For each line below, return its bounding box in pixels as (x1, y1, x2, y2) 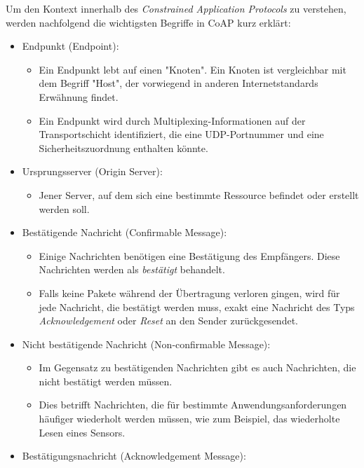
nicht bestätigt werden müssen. (39, 373, 173, 388)
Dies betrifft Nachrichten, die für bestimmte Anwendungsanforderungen (39, 397, 347, 412)
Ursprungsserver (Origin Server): (22, 164, 163, 179)
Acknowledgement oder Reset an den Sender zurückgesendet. (39, 313, 298, 328)
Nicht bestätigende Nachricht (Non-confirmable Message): (22, 336, 271, 351)
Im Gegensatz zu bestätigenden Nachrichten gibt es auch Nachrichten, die (39, 360, 356, 375)
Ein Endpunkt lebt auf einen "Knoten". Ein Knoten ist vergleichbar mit (39, 62, 346, 76)
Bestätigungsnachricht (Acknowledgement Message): (22, 448, 246, 463)
